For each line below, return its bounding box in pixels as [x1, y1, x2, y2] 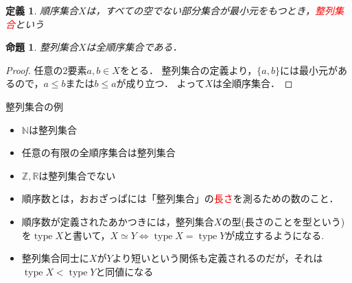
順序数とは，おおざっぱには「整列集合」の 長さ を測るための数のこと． [21, 191, 339, 206]
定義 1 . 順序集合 [5, 3, 78, 17]
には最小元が [279, 62, 338, 77]
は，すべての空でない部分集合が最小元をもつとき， [86, 3, 316, 17]
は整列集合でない [38, 168, 116, 182]
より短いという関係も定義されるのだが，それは [112, 251, 323, 265]
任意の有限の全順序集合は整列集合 [21, 145, 176, 160]
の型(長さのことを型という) [222, 214, 345, 228]
